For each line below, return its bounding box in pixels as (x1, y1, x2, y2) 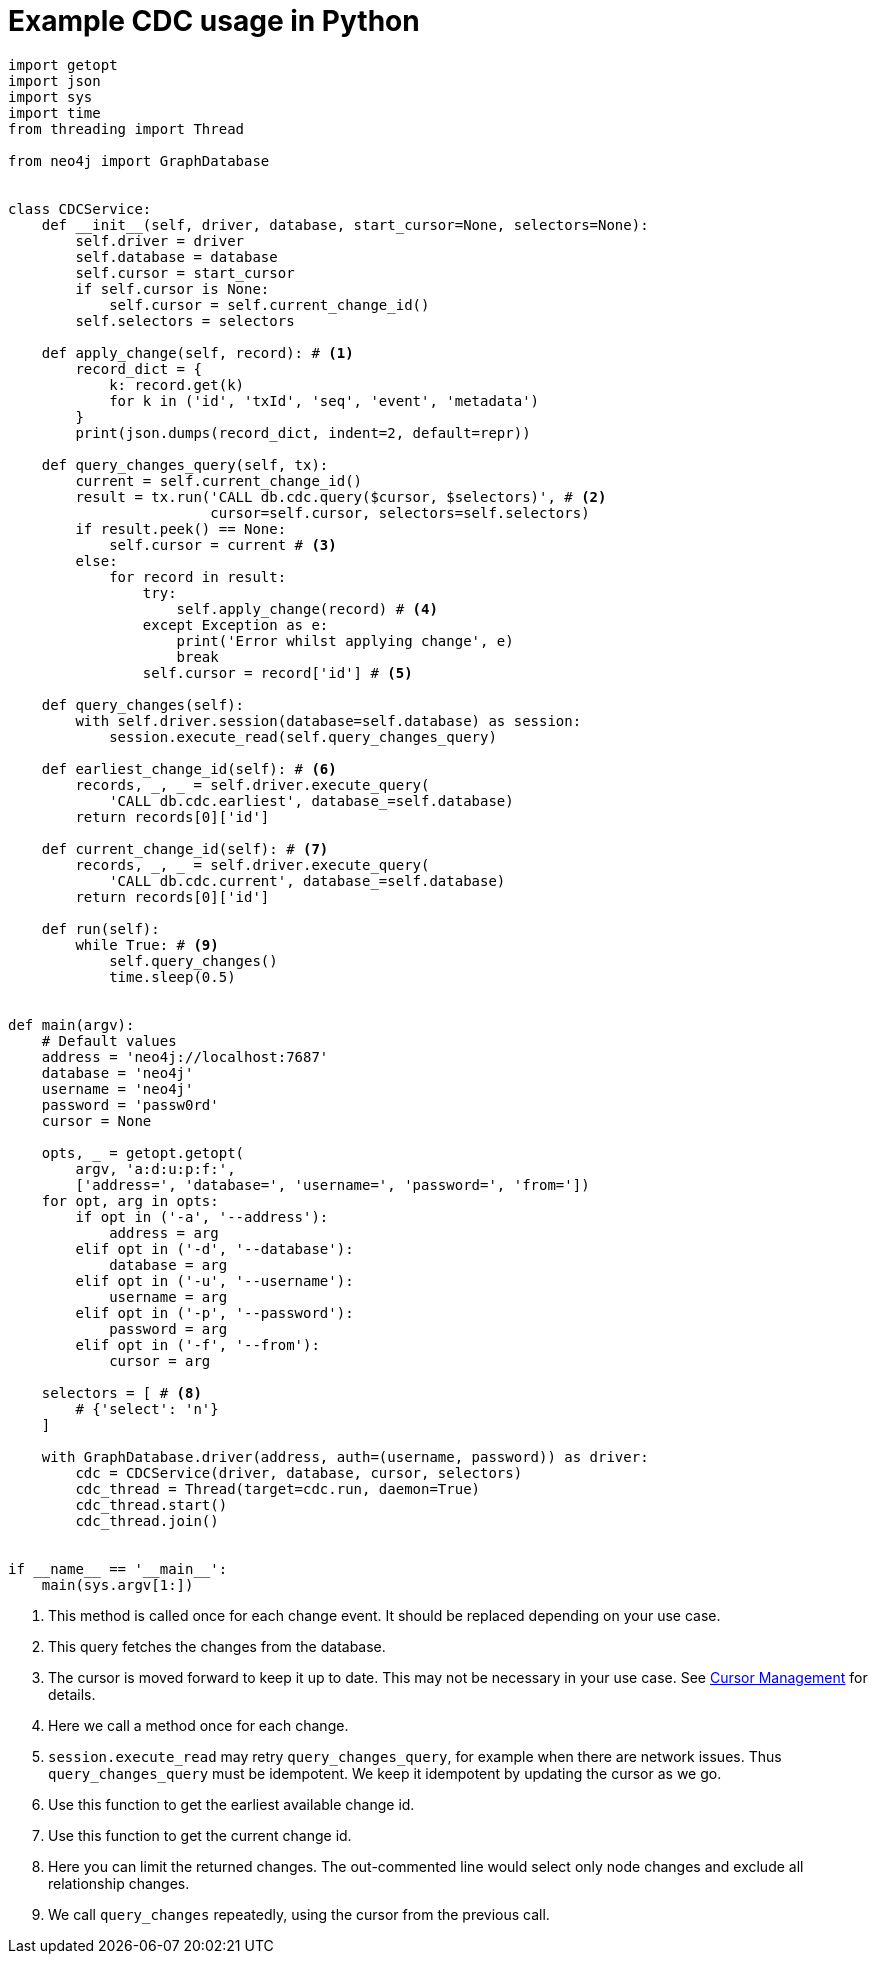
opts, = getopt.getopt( (41, 1144, 245, 1161)
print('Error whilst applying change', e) (176, 632, 514, 649)
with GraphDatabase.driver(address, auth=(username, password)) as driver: (41, 1448, 649, 1465)
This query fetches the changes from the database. (48, 1637, 386, 1655)
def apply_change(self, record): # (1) (41, 344, 354, 361)
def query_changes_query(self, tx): (41, 456, 329, 473)
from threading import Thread (8, 120, 245, 137)
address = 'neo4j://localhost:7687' (41, 1048, 329, 1065)
